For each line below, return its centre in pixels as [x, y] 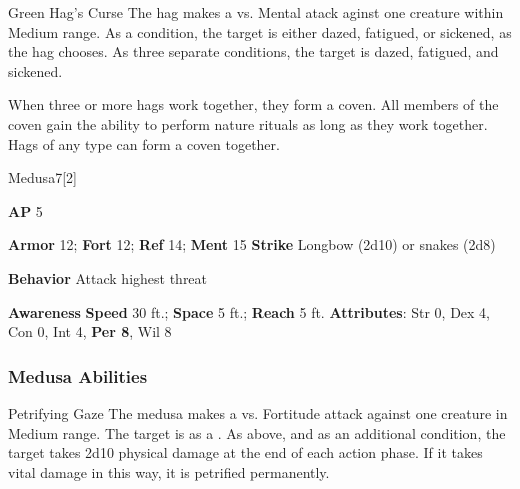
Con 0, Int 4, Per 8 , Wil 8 [90, 331]
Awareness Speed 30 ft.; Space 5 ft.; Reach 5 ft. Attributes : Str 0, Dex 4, [249, 311]
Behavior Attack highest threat [108, 277]
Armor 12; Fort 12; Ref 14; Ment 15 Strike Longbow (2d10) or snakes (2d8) [252, 244]
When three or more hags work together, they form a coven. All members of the [253, 104]
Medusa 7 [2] [42, 177]
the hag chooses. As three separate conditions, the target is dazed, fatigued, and [253, 51]
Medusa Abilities [78, 375]
